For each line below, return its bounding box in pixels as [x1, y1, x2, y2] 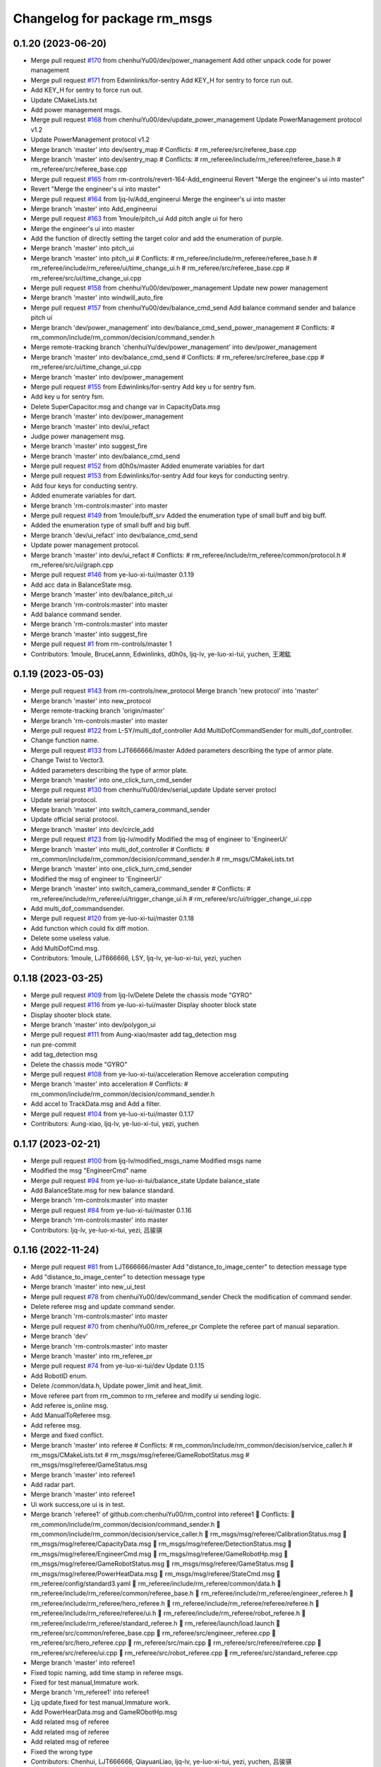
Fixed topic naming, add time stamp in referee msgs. [30, 1668, 183, 1677]
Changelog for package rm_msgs [13, 11, 213, 26]
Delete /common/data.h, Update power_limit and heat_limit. [30, 1382, 203, 1390]
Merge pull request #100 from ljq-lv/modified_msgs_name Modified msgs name [30, 1156, 262, 1165]
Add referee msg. [30, 1421, 82, 1429]
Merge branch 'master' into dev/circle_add [30, 825, 155, 833]
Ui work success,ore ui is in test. [30, 1500, 126, 1508]
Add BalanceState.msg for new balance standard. [30, 1186, 176, 1194]
